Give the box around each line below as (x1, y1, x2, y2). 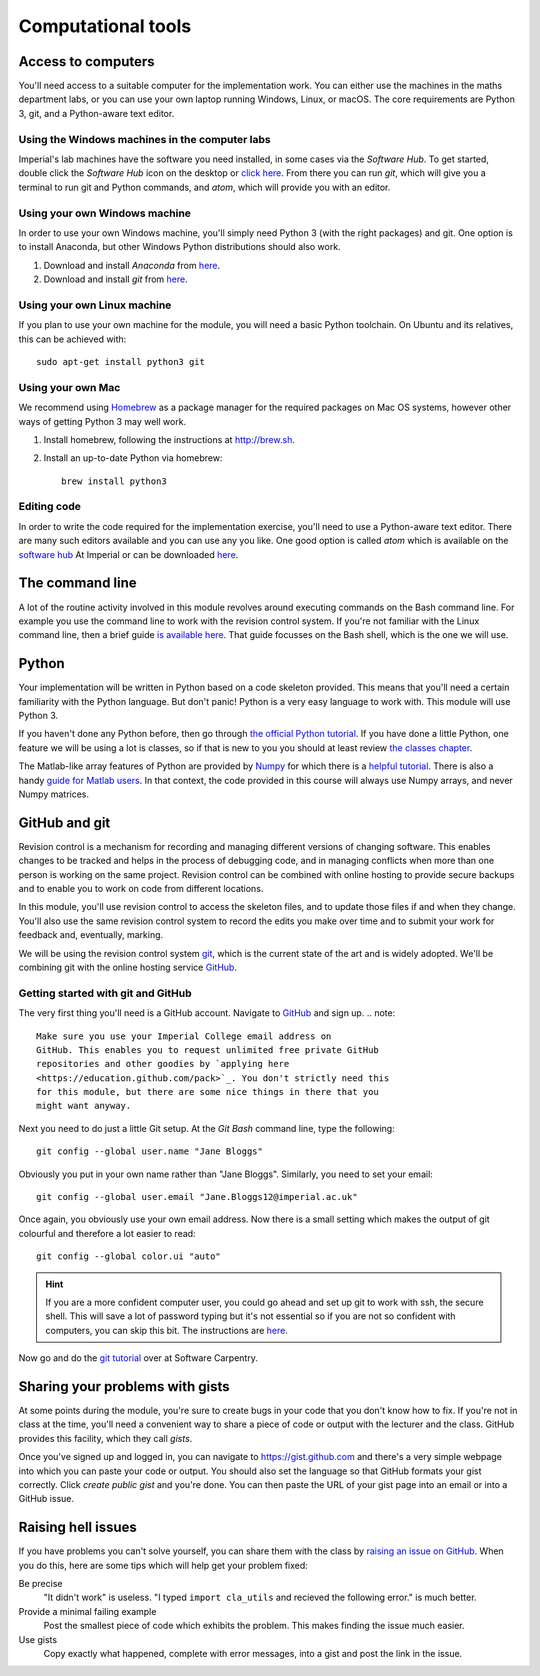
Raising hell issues (18, 1519, 137, 1536)
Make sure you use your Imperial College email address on (36, 1030, 332, 1042)
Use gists (18, 1633, 58, 1645)
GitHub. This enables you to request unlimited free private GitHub (36, 1044, 379, 1055)
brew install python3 (61, 475, 167, 487)
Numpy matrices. (18, 788, 90, 800)
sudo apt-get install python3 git (36, 356, 205, 367)
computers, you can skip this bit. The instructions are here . (45, 1324, 289, 1336)
